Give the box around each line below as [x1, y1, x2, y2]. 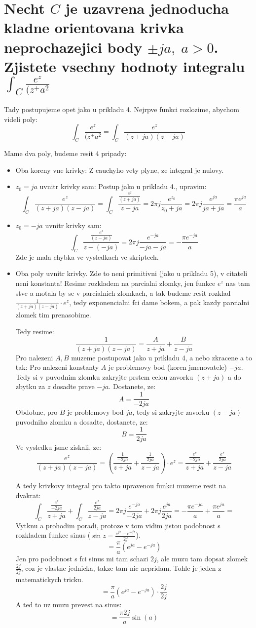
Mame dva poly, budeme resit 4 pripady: [4, 148, 127, 158]
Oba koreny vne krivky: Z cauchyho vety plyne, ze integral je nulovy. [15, 164, 224, 175]
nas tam [225, 277, 250, 288]
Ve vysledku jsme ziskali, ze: [15, 442, 102, 452]
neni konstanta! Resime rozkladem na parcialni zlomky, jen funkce [15, 277, 216, 288]
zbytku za [15, 381, 45, 392]
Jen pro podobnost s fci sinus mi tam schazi [15, 553, 148, 563]
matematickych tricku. [15, 574, 83, 584]
